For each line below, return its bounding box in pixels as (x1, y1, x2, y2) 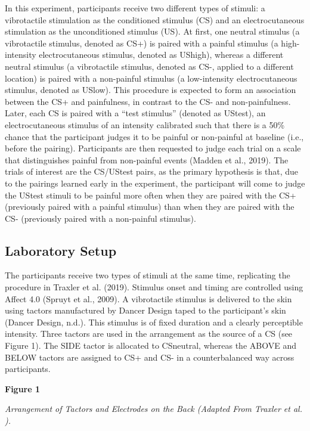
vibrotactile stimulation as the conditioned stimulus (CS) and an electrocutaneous (5, 13, 305, 26)
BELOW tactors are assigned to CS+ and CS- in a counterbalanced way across (5, 351, 294, 363)
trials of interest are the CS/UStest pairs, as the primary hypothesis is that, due (5, 165, 299, 178)
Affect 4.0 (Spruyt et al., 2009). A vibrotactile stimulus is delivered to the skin (5, 292, 292, 305)
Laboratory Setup (5, 241, 117, 259)
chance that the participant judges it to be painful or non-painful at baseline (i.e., (5, 130, 304, 142)
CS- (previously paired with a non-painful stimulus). (5, 212, 196, 224)
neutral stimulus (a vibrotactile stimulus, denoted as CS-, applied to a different (5, 60, 294, 72)
